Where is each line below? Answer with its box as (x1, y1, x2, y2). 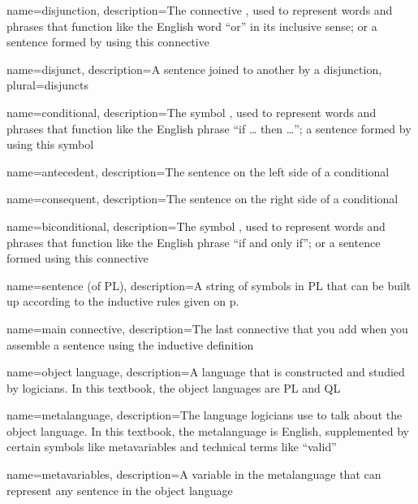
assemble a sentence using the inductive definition (6, 336, 254, 353)
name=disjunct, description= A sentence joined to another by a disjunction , (6, 60, 382, 77)
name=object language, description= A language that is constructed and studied (6, 363, 405, 380)
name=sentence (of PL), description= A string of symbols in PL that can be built (6, 276, 412, 293)
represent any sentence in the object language (6, 481, 233, 498)
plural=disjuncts (6, 76, 88, 93)
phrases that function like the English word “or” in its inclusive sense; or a (6, 17, 377, 34)
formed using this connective (6, 250, 149, 267)
